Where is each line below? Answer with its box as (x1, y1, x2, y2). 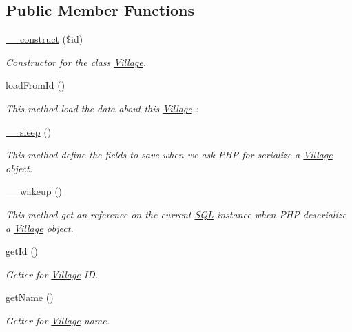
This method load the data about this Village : (6, 101, 199, 115)
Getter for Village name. (6, 313, 110, 327)
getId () (6, 244, 39, 258)
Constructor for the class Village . (6, 54, 147, 69)
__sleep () (6, 124, 52, 138)
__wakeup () (6, 184, 63, 198)
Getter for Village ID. (6, 267, 99, 281)
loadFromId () (6, 78, 65, 92)
